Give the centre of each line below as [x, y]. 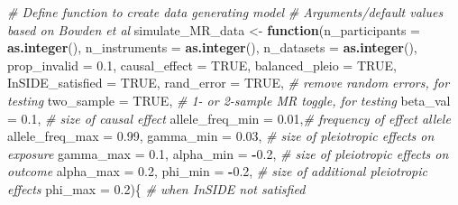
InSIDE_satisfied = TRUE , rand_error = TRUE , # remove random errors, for [229, 83]
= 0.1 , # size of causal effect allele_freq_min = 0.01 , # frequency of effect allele [229, 118]
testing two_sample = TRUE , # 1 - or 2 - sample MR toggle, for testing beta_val [229, 100]
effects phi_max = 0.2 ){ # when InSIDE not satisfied [156, 188]
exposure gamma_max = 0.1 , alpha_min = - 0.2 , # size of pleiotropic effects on [228, 153]
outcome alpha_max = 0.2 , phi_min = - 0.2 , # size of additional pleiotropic [217, 171]
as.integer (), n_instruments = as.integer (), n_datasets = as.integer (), [212, 47]
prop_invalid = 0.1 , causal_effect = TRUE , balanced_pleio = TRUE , [202, 65]
